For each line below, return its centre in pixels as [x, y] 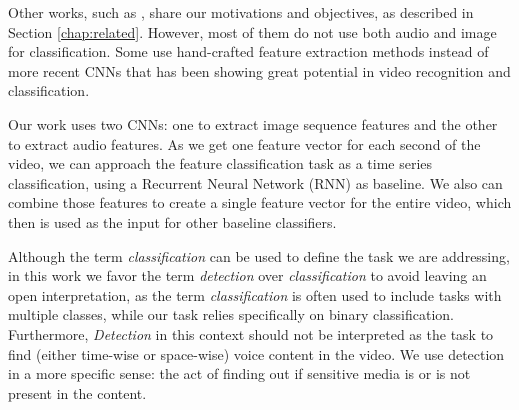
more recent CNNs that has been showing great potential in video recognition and [259, 70]
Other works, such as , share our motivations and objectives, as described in [241, 12]
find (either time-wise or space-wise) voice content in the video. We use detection [256, 353]
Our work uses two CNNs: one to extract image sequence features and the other [253, 123]
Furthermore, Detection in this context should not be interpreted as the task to [251, 333]
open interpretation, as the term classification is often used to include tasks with [255, 294]
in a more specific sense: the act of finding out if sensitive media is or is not [239, 373]
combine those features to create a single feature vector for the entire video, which [260, 202]
